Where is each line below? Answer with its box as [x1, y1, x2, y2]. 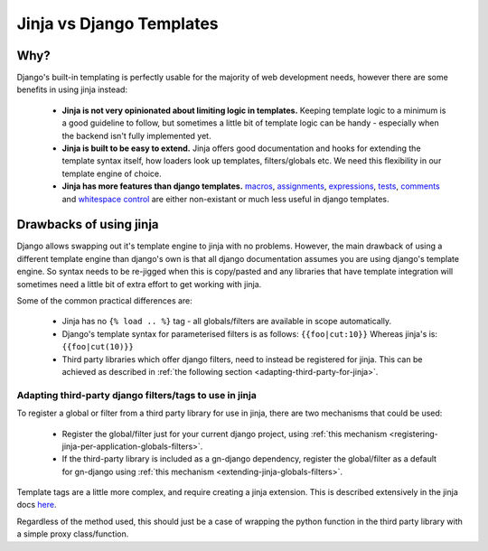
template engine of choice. [61, 168, 162, 179]
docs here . [16, 500, 57, 510]
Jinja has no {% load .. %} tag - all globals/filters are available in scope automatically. [61, 316, 392, 327]
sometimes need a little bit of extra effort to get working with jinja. [16, 278, 262, 289]
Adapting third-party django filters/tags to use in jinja [16, 388, 257, 401]
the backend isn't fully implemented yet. [61, 130, 211, 141]
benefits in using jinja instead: [16, 84, 128, 95]
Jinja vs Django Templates [16, 14, 219, 33]
